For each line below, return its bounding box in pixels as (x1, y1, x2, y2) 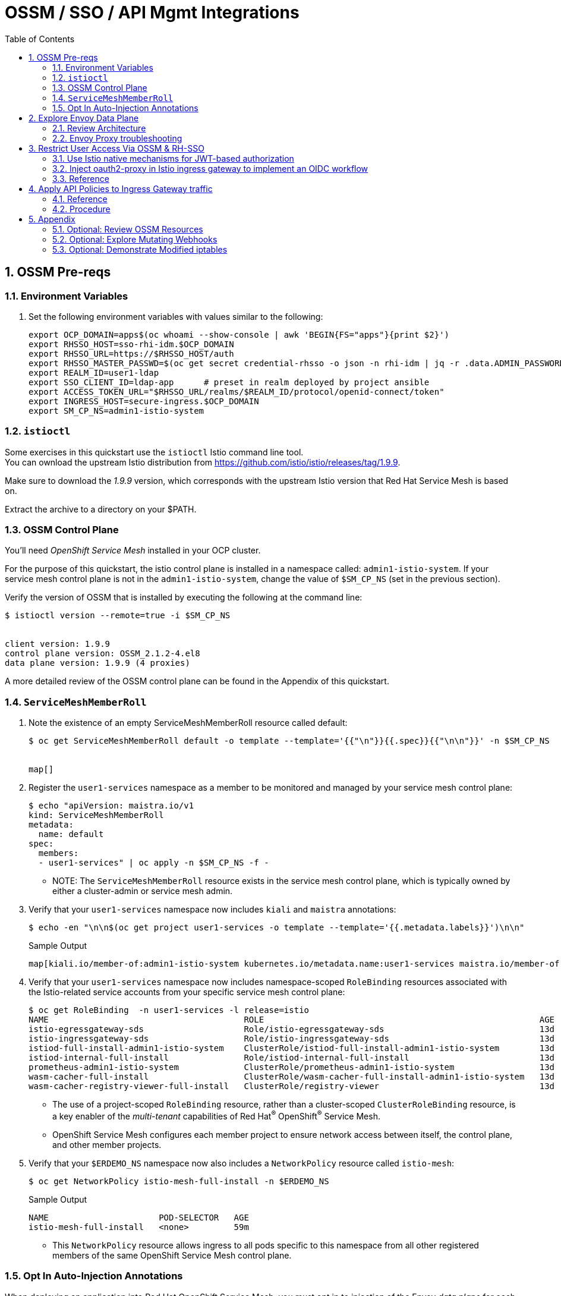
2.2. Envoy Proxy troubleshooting (52, 133, 182, 143)
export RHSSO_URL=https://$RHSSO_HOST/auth (29, 348, 234, 358)
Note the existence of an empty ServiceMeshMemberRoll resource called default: (29, 718, 348, 728)
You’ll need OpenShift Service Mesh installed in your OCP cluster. (5, 545, 261, 556)
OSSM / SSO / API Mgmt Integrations (5, 2, 300, 23)
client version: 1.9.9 (5, 639, 111, 649)
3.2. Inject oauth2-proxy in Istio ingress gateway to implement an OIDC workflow (52, 163, 368, 174)
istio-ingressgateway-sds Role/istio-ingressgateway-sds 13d (29, 1034, 555, 1044)
